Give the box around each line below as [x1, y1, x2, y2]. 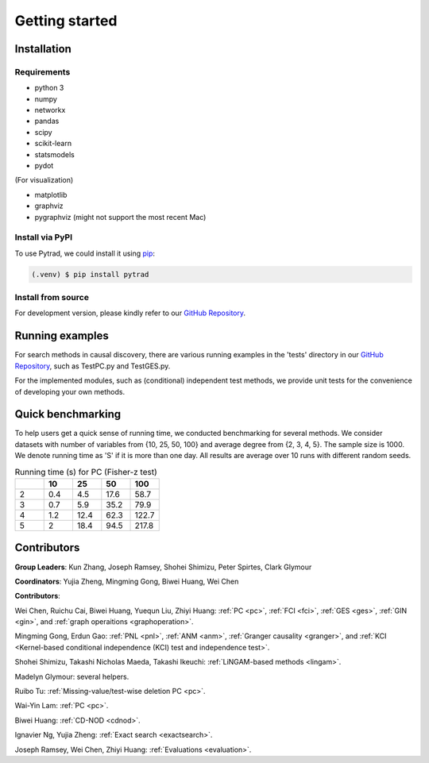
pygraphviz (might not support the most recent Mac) [34, 212, 207, 222]
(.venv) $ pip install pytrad [31, 270, 149, 279]
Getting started [14, 12, 118, 29]
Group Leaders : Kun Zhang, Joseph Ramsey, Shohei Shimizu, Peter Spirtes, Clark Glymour [14, 562, 312, 572]
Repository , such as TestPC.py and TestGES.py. [14, 361, 171, 371]
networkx [34, 106, 66, 115]
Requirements [14, 66, 71, 77]
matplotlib [34, 190, 68, 199]
